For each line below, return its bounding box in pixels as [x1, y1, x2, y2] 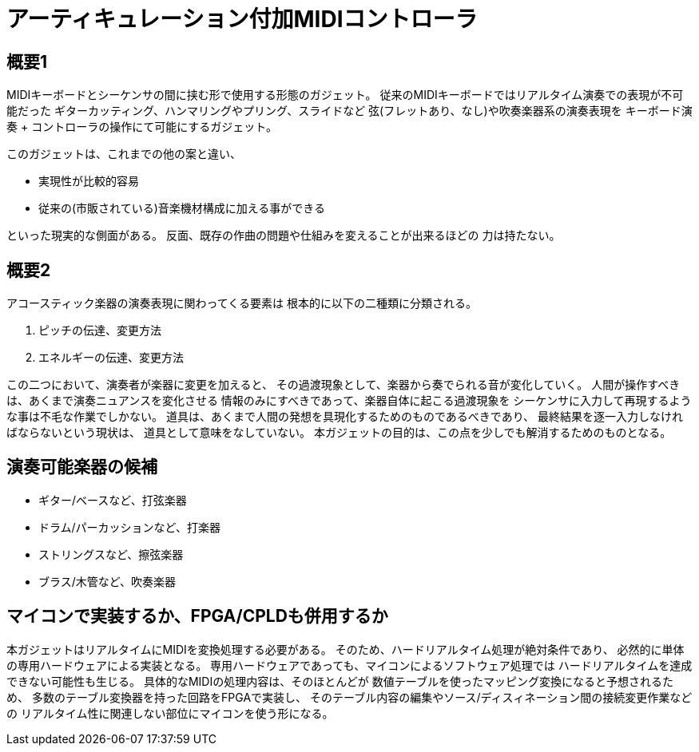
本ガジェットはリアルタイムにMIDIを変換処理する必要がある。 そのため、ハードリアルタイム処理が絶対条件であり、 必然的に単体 [6, 642, 685, 656]
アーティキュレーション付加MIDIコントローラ [6, 6, 478, 33]
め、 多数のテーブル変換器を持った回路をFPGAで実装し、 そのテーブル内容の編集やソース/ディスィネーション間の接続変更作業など [6, 690, 693, 704]
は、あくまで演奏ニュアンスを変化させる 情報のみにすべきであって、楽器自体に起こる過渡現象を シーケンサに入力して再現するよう [6, 394, 692, 408]
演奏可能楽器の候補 [6, 457, 157, 477]
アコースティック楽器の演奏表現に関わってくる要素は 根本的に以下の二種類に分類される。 [6, 296, 477, 311]
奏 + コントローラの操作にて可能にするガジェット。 [6, 120, 277, 134]
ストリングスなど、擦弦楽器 [38, 547, 184, 561]
